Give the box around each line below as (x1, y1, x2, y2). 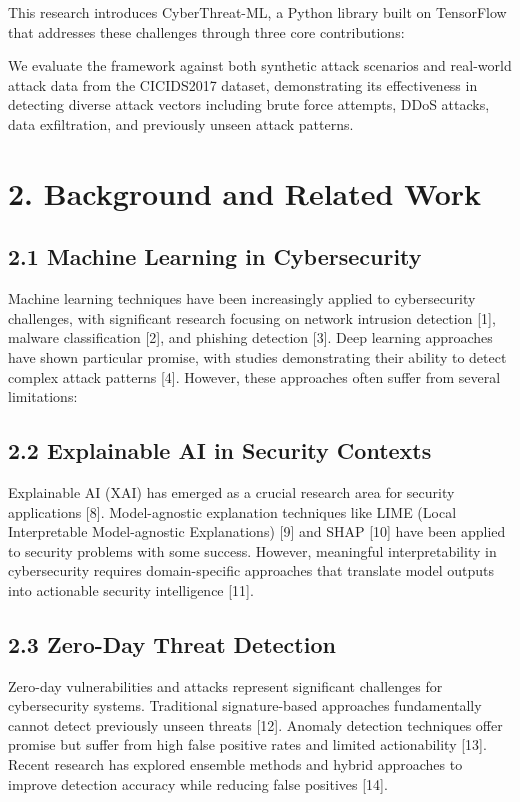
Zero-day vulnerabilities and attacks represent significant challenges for (8, 675, 443, 696)
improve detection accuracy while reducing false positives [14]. (8, 773, 388, 794)
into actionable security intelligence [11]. (8, 579, 254, 600)
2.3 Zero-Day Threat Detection (8, 628, 336, 659)
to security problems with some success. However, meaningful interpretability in (8, 540, 497, 561)
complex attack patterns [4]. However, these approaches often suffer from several (8, 366, 501, 387)
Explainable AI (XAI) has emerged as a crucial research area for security (8, 481, 455, 502)
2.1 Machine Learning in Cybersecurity (8, 241, 422, 272)
